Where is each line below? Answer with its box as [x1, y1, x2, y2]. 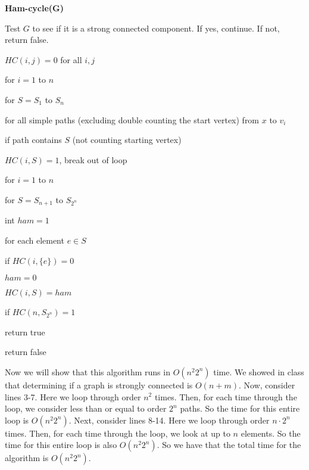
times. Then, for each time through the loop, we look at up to [5, 427, 230, 439]
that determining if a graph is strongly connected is [5, 378, 193, 391]
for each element [5, 234, 64, 246]
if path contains [5, 133, 62, 146]
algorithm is [5, 452, 49, 464]
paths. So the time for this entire [180, 402, 300, 415]
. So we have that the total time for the [157, 438, 301, 451]
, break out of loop [59, 153, 127, 166]
